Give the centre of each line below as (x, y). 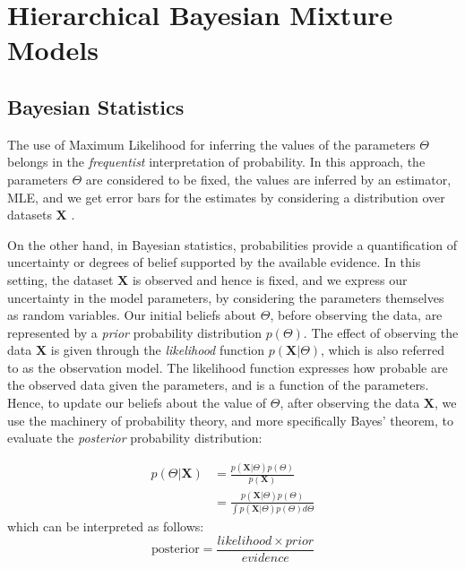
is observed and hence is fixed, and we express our (270, 279)
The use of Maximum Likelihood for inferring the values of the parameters (211, 144)
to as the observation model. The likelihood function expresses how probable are (228, 367)
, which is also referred (383, 350)
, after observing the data (350, 403)
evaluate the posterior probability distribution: (135, 438)
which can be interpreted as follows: (106, 526)
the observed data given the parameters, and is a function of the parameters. (218, 385)
